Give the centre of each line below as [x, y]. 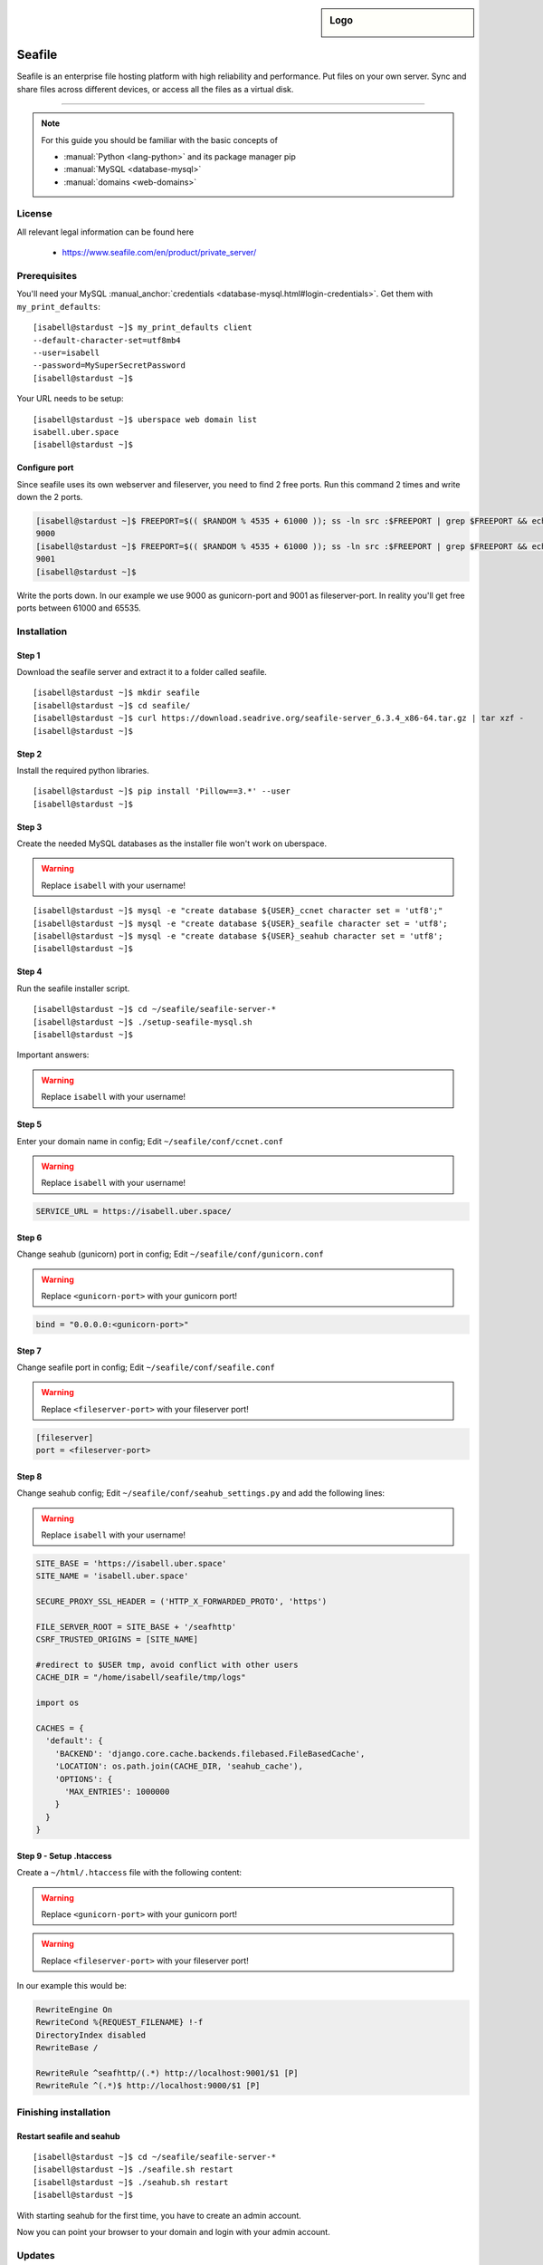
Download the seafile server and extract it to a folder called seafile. [142, 671]
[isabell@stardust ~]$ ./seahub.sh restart [131, 2182]
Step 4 [29, 972]
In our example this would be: [71, 1986]
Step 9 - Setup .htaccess [64, 1855]
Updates [36, 2255]
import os [57, 1703]
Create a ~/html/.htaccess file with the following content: [129, 1873]
